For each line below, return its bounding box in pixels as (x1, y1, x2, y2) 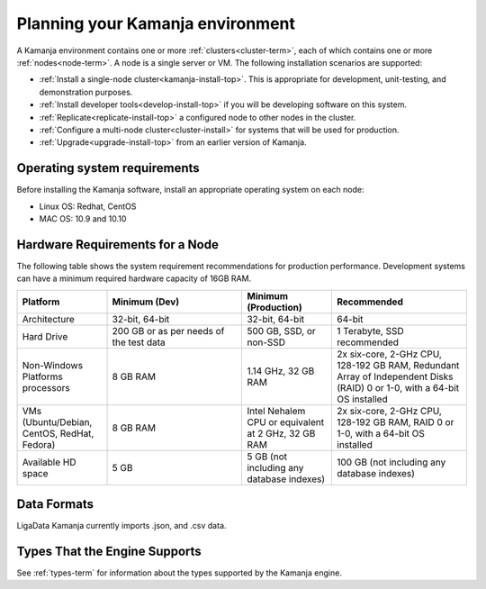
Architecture (22, 313, 76, 325)
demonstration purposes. (39, 86, 133, 97)
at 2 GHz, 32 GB (247, 427, 316, 439)
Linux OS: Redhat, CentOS (39, 201, 137, 212)
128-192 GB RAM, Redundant (337, 358, 460, 371)
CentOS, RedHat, (22, 427, 94, 439)
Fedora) (22, 438, 56, 450)
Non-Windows (22, 358, 84, 371)
